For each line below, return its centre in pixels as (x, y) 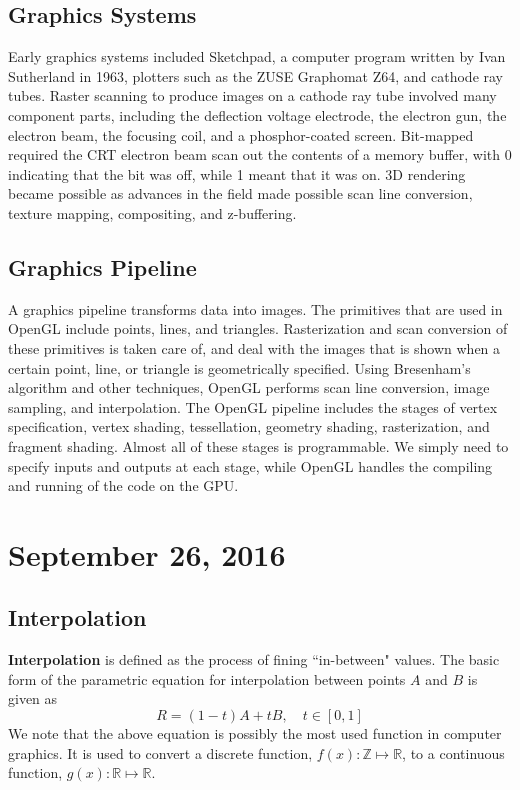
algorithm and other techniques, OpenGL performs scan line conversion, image (249, 387)
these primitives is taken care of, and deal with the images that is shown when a (254, 347)
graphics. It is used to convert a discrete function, (160, 752)
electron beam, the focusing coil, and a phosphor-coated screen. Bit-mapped (241, 134)
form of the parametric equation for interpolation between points (207, 678)
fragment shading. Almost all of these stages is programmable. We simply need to (258, 445)
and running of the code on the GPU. (123, 485)
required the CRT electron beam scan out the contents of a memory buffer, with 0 (260, 154)
